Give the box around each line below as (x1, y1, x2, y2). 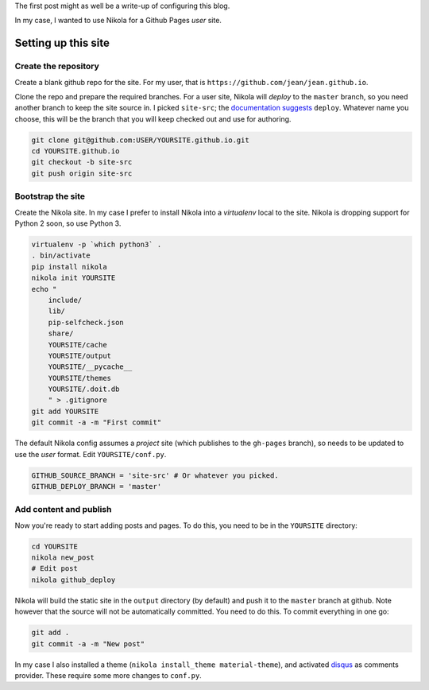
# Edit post (31, 564, 79, 573)
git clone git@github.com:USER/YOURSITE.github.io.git (31, 135, 249, 145)
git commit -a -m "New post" (31, 639, 145, 648)
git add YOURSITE (31, 406, 99, 416)
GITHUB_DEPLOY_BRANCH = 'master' (31, 482, 162, 490)
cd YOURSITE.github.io (31, 147, 120, 156)
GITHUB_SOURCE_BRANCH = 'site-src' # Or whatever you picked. (31, 471, 279, 480)
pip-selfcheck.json (48, 318, 125, 327)
